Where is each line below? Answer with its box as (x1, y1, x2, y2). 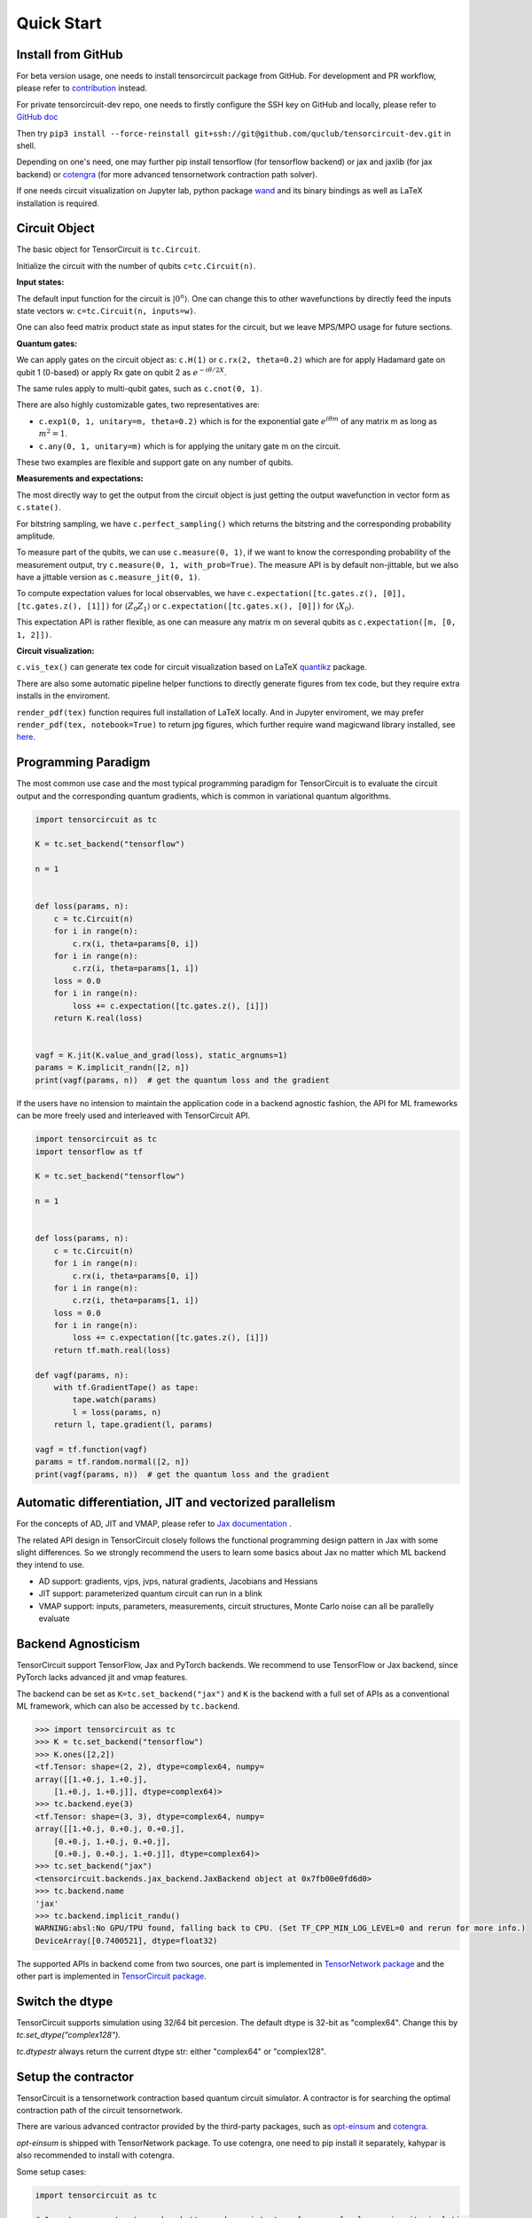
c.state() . (16, 502, 61, 513)
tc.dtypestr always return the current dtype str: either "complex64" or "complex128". (16, 2046, 326, 2057)
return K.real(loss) (53, 1012, 144, 1023)
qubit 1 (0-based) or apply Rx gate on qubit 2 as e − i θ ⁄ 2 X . (16, 366, 227, 377)
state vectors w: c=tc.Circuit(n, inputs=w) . (16, 306, 197, 317)
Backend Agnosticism (16, 1636, 141, 1651)
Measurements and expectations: (16, 473, 144, 484)
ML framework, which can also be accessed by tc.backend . (16, 1701, 240, 1711)
